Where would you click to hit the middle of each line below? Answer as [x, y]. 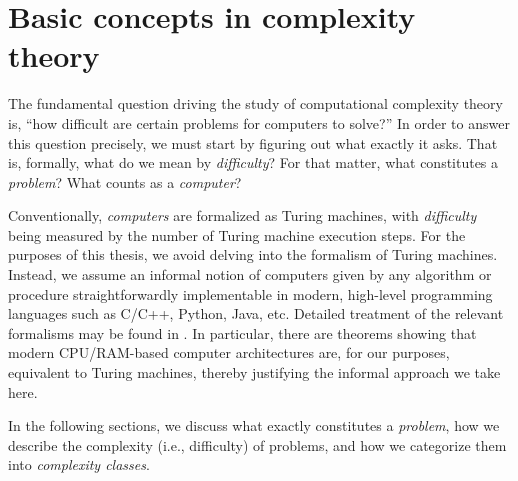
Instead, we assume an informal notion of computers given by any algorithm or [250, 274]
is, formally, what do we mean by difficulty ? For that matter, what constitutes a [253, 162]
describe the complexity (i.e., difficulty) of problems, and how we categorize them [257, 444]
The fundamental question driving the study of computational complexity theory [255, 103]
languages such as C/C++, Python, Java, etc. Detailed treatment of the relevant [256, 313]
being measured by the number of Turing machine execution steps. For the [237, 234]
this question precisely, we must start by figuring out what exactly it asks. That [253, 142]
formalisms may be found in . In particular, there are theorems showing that [242, 332]
